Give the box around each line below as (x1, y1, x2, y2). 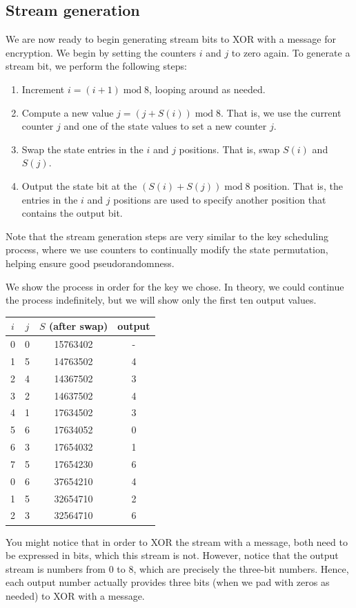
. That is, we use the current (220, 105, 342, 119)
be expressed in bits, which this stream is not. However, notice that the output (6, 548, 339, 562)
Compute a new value (21, 105, 114, 119)
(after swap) (48, 319, 108, 333)
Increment (21, 81, 65, 96)
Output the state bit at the (21, 178, 137, 193)
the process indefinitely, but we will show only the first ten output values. (6, 293, 317, 307)
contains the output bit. (21, 206, 123, 220)
